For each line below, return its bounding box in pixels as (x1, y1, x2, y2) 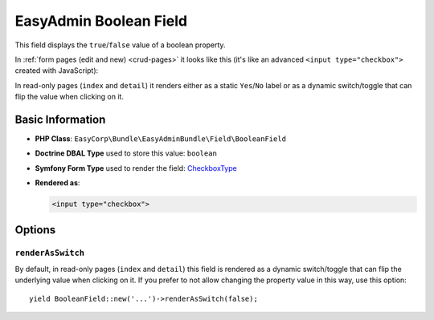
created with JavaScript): (14, 66, 99, 75)
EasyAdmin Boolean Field (14, 12, 188, 30)
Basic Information (14, 112, 106, 126)
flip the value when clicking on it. (14, 92, 125, 102)
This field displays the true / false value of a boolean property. (14, 40, 226, 50)
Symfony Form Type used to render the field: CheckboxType (35, 163, 237, 172)
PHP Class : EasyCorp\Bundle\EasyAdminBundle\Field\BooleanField (35, 134, 287, 144)
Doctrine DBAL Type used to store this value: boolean (35, 148, 217, 158)
